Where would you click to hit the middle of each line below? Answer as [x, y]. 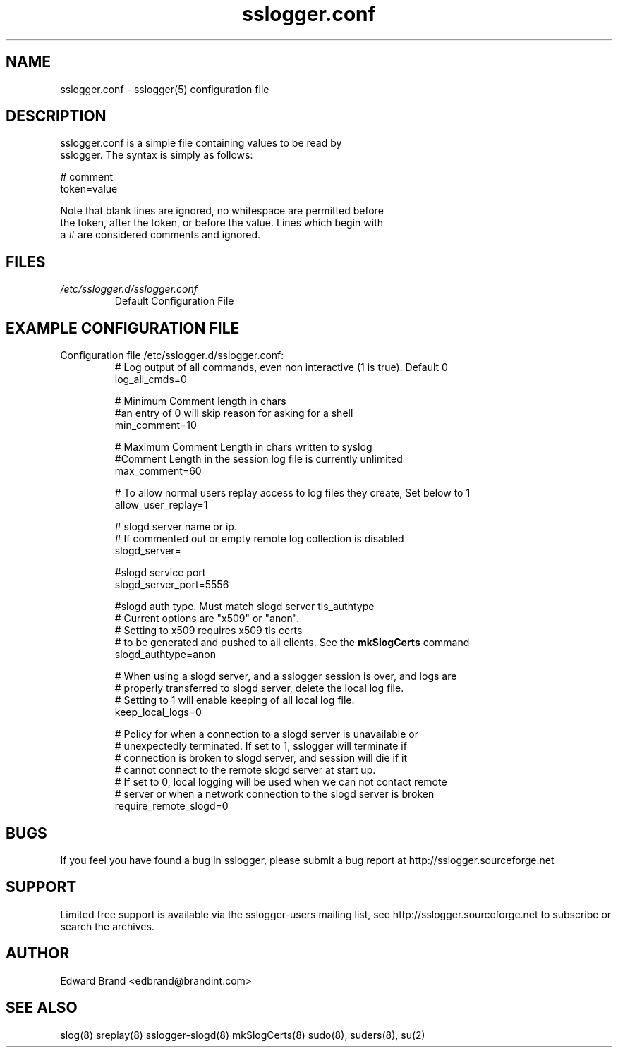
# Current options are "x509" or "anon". [207, 619]
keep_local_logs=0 [158, 712]
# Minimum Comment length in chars [200, 401]
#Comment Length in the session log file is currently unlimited [259, 459]
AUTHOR [38, 954]
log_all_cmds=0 [151, 379]
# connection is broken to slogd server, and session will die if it [261, 758]
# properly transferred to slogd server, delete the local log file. [259, 688]
